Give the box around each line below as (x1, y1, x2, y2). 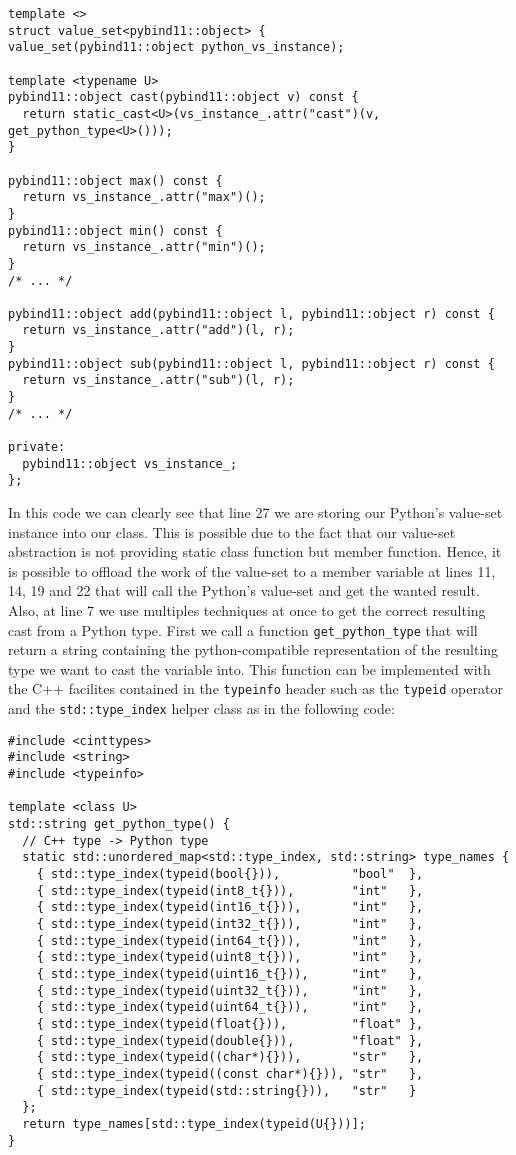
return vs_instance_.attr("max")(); (22, 190, 266, 205)
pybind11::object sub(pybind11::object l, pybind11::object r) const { (8, 356, 495, 371)
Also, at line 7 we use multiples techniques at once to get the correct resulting (8, 600, 486, 620)
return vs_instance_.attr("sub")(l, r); (22, 373, 295, 388)
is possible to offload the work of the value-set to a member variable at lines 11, (8, 560, 496, 581)
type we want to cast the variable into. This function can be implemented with (8, 658, 491, 679)
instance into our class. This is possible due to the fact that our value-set (8, 521, 456, 542)
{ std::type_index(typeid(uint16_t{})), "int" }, (36, 966, 424, 981)
